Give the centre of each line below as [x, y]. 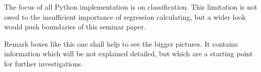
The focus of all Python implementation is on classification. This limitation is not [131, 7]
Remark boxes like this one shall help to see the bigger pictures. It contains [121, 43]
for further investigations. [44, 63]
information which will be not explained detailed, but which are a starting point [128, 53]
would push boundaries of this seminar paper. [75, 27]
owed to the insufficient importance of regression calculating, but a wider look [125, 16]
